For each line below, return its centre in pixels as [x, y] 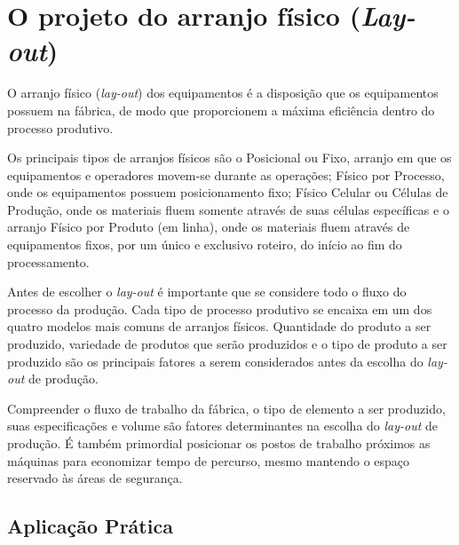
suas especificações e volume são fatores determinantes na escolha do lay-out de [223, 426]
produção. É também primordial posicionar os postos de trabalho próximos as [219, 443]
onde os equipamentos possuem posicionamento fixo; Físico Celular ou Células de [228, 192]
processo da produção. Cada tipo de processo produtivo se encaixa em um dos [220, 308]
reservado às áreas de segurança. [95, 478]
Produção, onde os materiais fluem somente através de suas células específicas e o [228, 209]
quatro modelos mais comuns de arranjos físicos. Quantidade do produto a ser [219, 326]
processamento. [48, 261]
